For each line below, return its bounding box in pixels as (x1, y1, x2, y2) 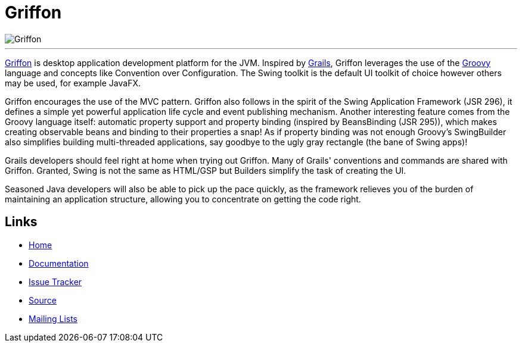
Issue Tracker (29, 276, 82, 287)
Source (29, 295, 57, 305)
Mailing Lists (29, 313, 78, 324)
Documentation (29, 258, 89, 268)
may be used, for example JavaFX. (5, 77, 141, 88)
